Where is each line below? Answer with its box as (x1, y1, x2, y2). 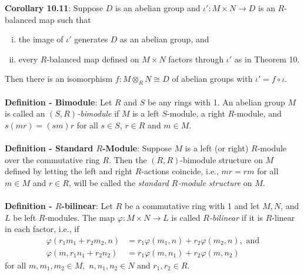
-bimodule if (77, 107, 119, 120)
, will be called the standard (68, 176, 169, 188)
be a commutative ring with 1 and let (124, 200, 260, 212)
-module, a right (167, 107, 225, 120)
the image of (18, 33, 64, 45)
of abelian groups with (172, 72, 253, 85)
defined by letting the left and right (5, 165, 133, 177)
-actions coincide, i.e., (141, 165, 219, 177)
